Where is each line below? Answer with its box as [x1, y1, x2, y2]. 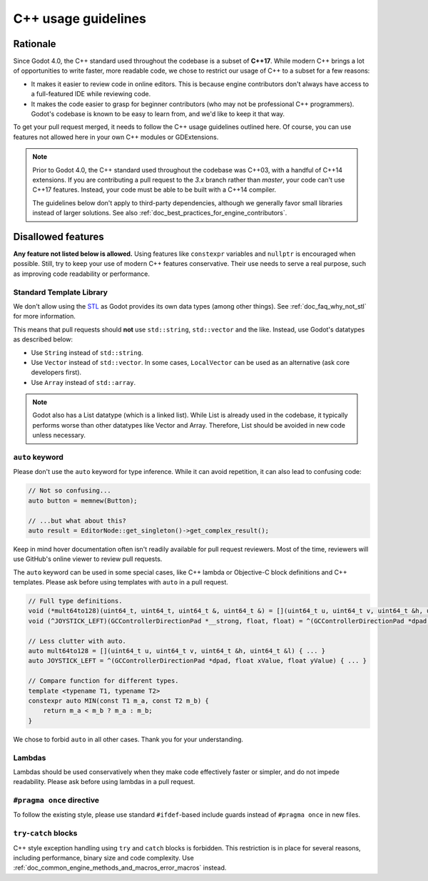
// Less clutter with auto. [28, 637, 126, 645]
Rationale [13, 38, 56, 50]
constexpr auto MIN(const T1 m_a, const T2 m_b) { [28, 697, 210, 705]
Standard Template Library [13, 287, 108, 297]
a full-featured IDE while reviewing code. [31, 90, 151, 98]
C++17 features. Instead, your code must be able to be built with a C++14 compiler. [32, 185, 277, 194]
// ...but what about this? [28, 517, 126, 525]
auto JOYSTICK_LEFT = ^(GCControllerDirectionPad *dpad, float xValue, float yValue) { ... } [28, 656, 367, 665]
